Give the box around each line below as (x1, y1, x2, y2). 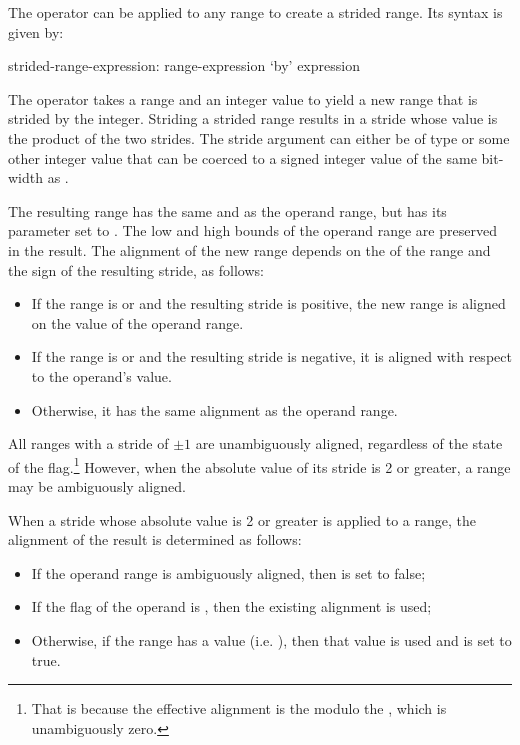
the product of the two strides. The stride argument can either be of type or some (8, 127, 510, 148)
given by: (8, 21, 64, 42)
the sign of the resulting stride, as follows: (8, 259, 264, 280)
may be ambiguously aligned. (8, 475, 186, 496)
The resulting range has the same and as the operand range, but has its (8, 200, 447, 221)
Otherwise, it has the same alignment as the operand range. (31, 399, 398, 420)
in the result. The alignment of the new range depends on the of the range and (8, 239, 491, 260)
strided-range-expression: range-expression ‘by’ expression (8, 55, 360, 76)
